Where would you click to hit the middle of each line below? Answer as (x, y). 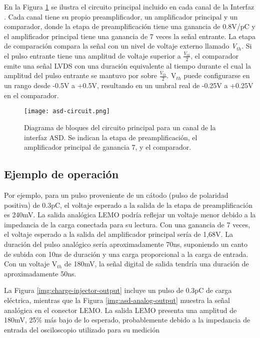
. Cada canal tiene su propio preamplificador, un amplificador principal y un (121, 16)
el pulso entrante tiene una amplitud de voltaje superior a (92, 55)
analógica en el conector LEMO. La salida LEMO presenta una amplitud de (120, 310)
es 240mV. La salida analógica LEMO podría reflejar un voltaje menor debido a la (130, 215)
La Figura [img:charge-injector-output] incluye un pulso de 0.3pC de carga (118, 290)
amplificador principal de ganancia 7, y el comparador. (108, 147)
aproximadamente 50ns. (40, 273)
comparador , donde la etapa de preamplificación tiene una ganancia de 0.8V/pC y (130, 26)
